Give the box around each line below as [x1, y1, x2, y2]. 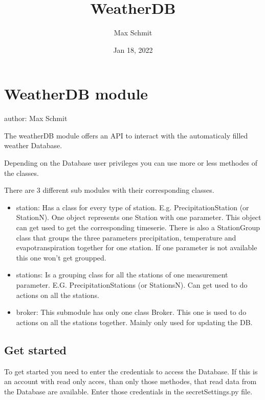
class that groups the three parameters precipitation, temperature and [16, 232, 236, 243]
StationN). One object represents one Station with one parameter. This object [16, 212, 261, 223]
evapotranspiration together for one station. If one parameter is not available [16, 242, 257, 253]
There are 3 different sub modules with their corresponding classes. [4, 185, 214, 195]
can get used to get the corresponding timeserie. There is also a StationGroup [16, 222, 260, 232]
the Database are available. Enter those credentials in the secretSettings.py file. [4, 386, 253, 396]
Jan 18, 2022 [113, 44, 153, 55]
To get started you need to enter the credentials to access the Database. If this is [4, 366, 258, 376]
